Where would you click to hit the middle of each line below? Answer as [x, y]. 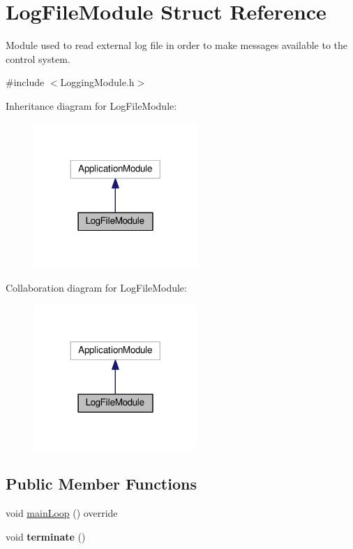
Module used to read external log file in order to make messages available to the [177, 45]
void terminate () [46, 536]
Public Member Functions [101, 484]
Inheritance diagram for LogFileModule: [91, 105]
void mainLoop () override [62, 513]
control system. [38, 58]
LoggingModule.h [97, 82]
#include [25, 82]
